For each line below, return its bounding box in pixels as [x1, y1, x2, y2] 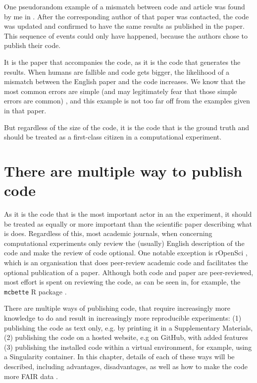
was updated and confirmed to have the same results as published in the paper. [4, 21, 245, 31]
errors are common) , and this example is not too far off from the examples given [4, 96, 250, 106]
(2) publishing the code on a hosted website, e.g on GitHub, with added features [4, 332, 248, 342]
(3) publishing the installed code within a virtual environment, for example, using [4, 341, 252, 352]
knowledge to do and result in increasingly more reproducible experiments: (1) [4, 313, 242, 323]
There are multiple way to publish [4, 160, 243, 181]
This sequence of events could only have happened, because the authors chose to [4, 30, 248, 41]
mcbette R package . [4, 286, 67, 296]
